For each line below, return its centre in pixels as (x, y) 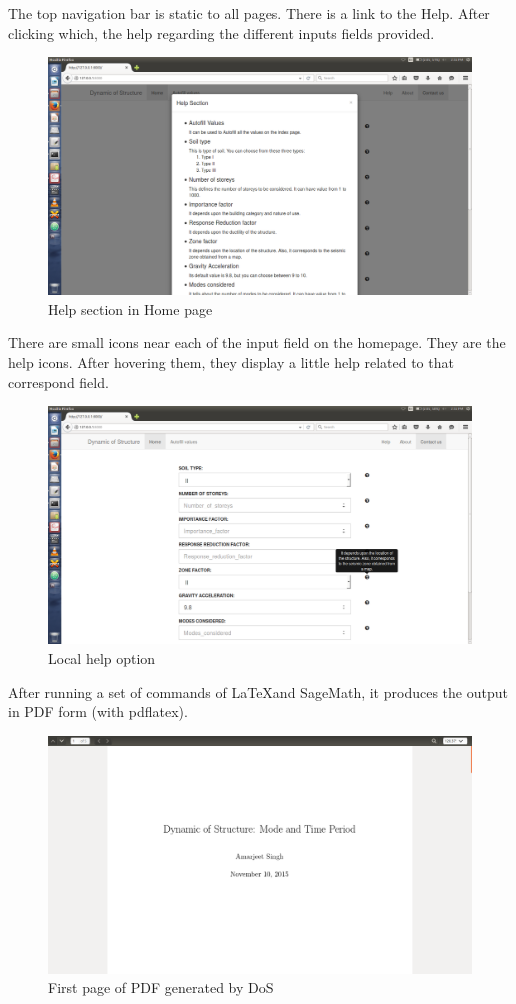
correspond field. (58, 381)
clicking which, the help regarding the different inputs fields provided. (221, 32)
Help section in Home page (130, 308)
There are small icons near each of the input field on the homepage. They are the (257, 342)
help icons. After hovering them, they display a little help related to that (231, 362)
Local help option (102, 657)
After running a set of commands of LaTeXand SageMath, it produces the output (258, 691)
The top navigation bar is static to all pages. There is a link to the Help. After (249, 13)
